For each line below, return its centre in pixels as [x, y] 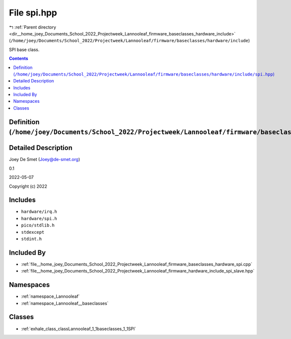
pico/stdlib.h [38, 225]
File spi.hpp [33, 13]
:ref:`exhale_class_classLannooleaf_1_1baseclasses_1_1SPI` [79, 329]
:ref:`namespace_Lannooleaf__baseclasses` [65, 303]
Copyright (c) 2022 [28, 186]
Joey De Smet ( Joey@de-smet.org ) [44, 160]
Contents [19, 59]
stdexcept [33, 232]
